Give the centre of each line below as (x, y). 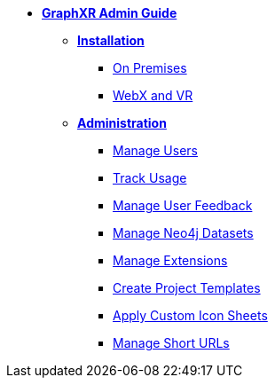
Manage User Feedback (183, 205)
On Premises (150, 68)
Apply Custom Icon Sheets (190, 315)
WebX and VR (153, 95)
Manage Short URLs (171, 343)
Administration (122, 123)
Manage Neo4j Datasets (183, 233)
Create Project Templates (187, 288)
